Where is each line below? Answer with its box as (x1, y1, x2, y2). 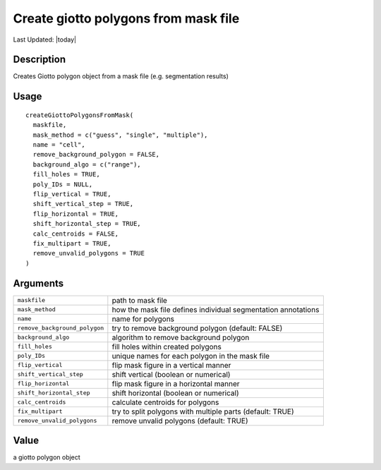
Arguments (13, 277, 64, 289)
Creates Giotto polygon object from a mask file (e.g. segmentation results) (13, 72, 229, 80)
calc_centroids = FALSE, (32, 229, 119, 238)
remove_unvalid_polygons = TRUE (32, 249, 145, 258)
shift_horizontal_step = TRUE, (32, 219, 141, 228)
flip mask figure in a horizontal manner (111, 378, 240, 388)
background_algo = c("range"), (32, 160, 141, 169)
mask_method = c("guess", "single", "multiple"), (32, 131, 208, 139)
